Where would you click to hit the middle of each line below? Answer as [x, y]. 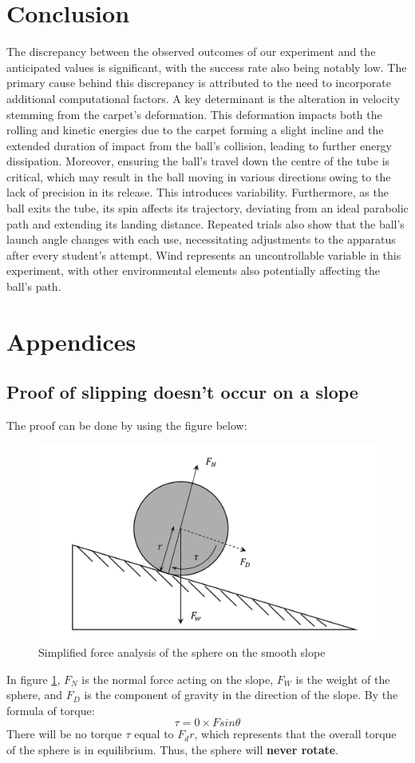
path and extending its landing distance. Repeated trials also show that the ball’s [206, 223]
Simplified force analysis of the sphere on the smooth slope [182, 652]
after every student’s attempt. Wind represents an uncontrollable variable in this [204, 254]
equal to [154, 734]
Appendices [71, 341]
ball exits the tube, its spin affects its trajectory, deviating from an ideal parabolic [207, 208]
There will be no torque [64, 734]
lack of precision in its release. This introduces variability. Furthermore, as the [198, 192]
